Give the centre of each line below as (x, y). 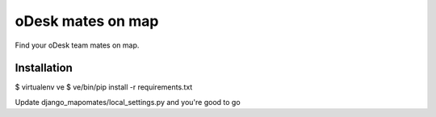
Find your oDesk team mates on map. (77, 45)
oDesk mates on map (87, 21)
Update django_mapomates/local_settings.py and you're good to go (128, 102)
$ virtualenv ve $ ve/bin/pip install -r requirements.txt (104, 87)
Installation (44, 68)
